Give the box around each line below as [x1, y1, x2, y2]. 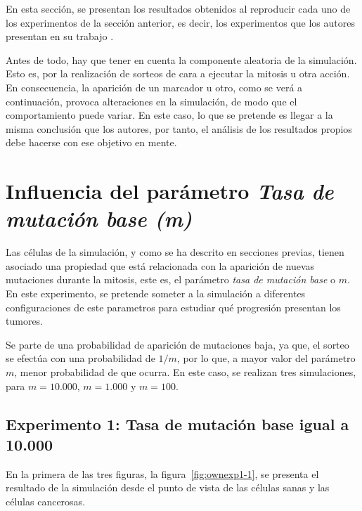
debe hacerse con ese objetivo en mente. [6, 135, 177, 150]
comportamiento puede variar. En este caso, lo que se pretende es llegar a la [6, 108, 333, 122]
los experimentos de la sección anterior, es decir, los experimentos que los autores [6, 15, 355, 30]
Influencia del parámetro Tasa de [6, 176, 334, 206]
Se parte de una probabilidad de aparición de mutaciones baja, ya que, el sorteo [6, 337, 349, 351]
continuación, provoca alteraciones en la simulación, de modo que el [6, 93, 297, 108]
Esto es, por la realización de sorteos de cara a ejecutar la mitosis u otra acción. [6, 66, 350, 81]
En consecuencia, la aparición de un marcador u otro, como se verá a [6, 79, 303, 94]
